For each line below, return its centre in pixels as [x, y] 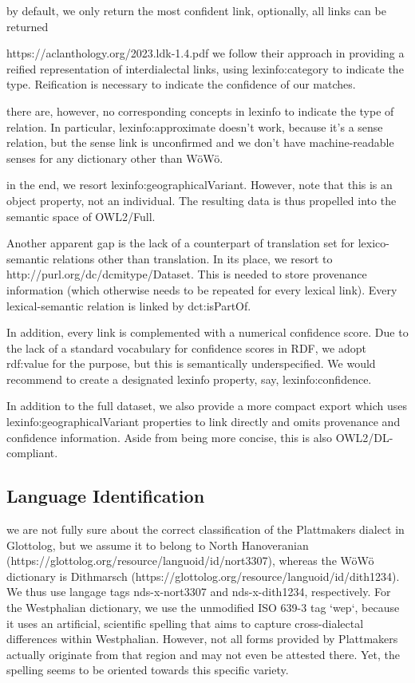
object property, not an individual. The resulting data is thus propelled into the [202, 200]
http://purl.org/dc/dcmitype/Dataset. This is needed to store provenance [187, 274]
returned [28, 26]
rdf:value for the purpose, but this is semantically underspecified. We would [191, 363]
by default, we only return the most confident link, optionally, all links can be [196, 10]
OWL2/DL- [364, 437]
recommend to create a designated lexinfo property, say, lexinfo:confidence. [189, 379]
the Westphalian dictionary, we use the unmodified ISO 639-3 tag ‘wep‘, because [203, 608]
